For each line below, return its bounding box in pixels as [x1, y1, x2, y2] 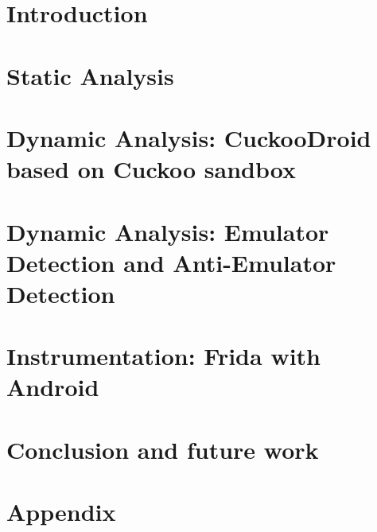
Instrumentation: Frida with [6, 340, 321, 372]
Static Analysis [6, 59, 174, 91]
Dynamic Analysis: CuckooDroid [6, 121, 371, 153]
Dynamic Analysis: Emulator [6, 215, 329, 247]
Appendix [6, 495, 116, 528]
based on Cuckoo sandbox [6, 153, 296, 185]
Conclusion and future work [6, 433, 319, 465]
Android [6, 371, 99, 403]
